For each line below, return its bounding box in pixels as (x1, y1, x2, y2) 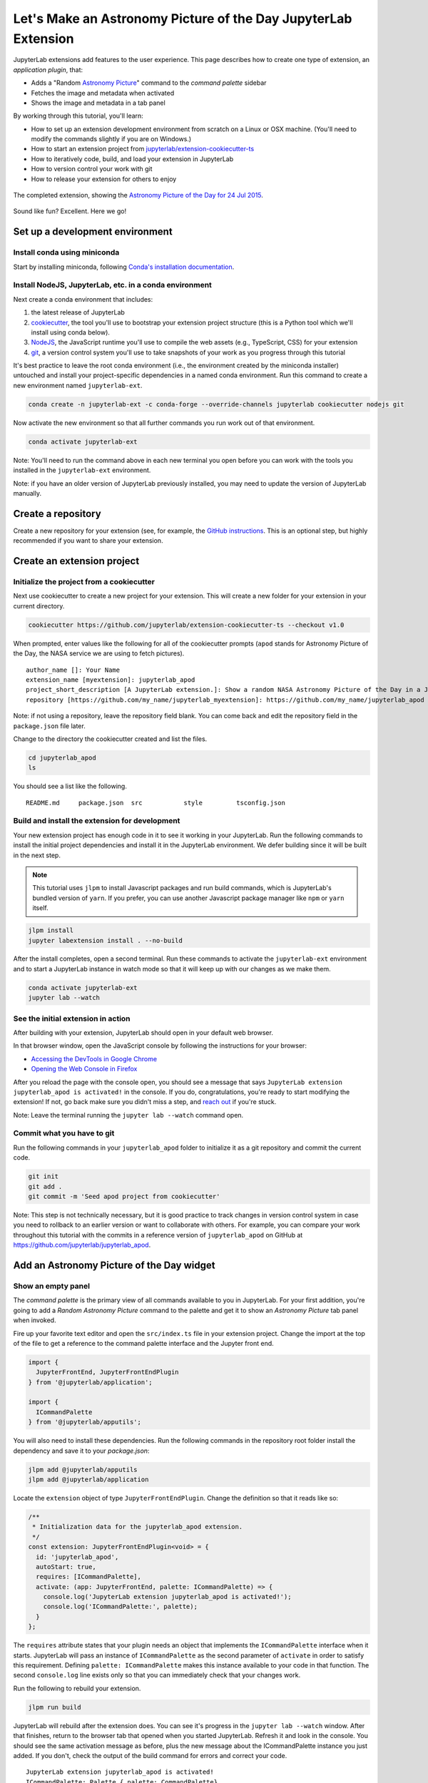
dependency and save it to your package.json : (13, 1446, 150, 1455)
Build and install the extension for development (13, 816, 180, 826)
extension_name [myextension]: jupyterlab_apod (26, 675, 195, 684)
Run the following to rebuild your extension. (13, 1684, 141, 1692)
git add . (28, 1182, 63, 1190)
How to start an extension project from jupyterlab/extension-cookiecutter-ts (31, 145, 255, 153)
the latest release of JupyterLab (31, 308, 125, 317)
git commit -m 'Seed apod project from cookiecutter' (28, 1192, 220, 1201)
